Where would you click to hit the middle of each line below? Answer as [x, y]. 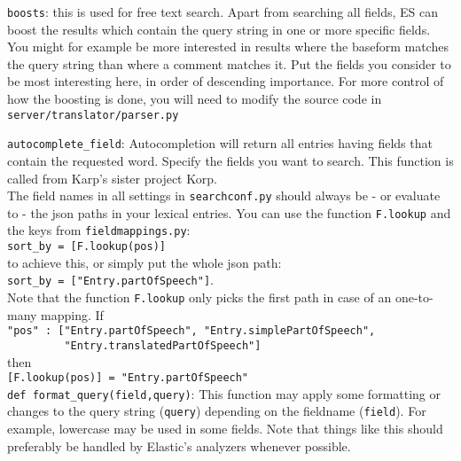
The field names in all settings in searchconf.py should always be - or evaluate [224, 195]
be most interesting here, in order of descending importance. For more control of [226, 81]
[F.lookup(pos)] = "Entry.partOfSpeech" [128, 378]
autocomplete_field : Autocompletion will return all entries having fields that [220, 143]
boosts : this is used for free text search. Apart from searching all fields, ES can [223, 12]
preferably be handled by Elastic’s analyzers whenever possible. [179, 445]
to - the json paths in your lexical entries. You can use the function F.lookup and [229, 212]
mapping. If [72, 314]
